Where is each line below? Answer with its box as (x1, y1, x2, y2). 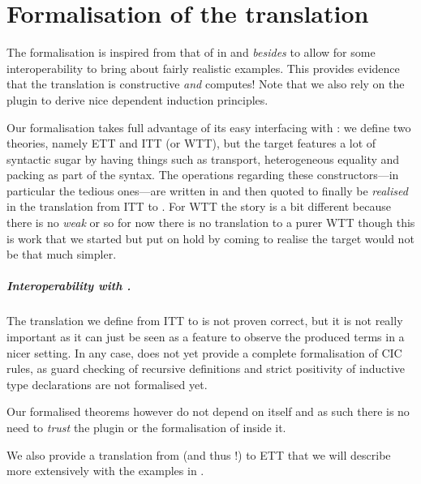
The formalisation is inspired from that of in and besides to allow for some (6, 44, 376, 61)
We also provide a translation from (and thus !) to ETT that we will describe (6, 446, 391, 463)
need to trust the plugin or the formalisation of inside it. (6, 418, 286, 435)
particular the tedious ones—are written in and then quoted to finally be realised (6, 182, 408, 199)
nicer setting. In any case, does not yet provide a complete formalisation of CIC (6, 344, 402, 361)
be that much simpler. (6, 246, 117, 263)
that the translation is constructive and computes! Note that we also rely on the (6, 75, 405, 92)
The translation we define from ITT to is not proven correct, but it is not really (6, 312, 403, 329)
